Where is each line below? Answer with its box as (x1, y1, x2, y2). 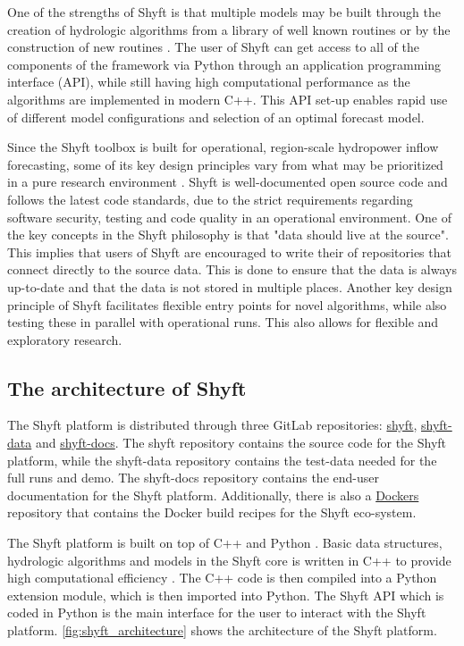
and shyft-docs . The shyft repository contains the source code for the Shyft (35, 433, 447, 452)
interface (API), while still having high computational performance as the (7, 72, 410, 91)
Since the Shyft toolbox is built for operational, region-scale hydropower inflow (7, 138, 439, 156)
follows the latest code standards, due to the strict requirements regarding (7, 189, 413, 208)
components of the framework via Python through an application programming (7, 55, 442, 73)
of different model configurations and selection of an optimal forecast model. (7, 107, 425, 126)
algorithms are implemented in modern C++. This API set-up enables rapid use (7, 89, 448, 108)
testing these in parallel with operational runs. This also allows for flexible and (7, 313, 439, 331)
